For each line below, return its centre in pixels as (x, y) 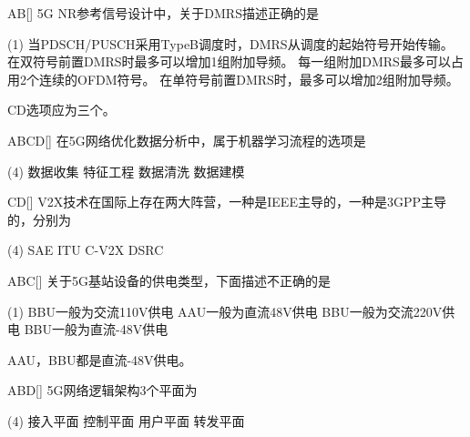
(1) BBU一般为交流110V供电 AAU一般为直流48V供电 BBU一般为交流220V (225, 311)
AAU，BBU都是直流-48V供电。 (100, 359)
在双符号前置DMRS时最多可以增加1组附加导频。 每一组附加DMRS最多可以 (229, 61)
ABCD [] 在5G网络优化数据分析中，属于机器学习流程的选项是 (187, 140)
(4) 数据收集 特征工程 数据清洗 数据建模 (126, 171)
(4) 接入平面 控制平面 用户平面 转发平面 (126, 420)
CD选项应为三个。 (61, 110)
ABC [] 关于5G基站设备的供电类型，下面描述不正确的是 (169, 280)
